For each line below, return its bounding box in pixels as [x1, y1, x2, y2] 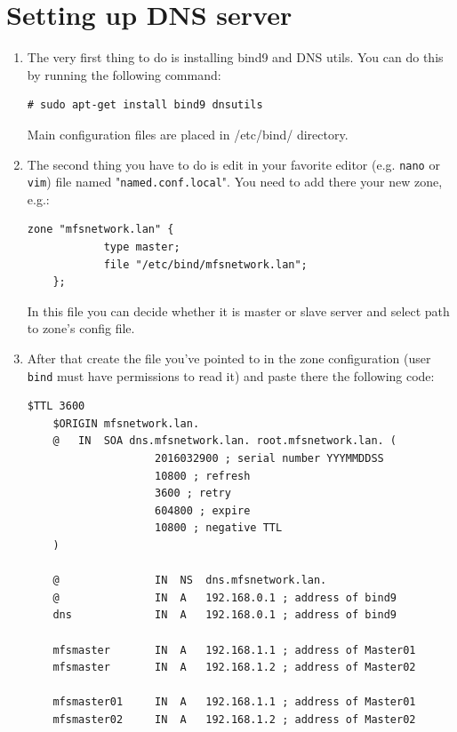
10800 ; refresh [154, 469, 251, 482]
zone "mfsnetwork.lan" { [27, 223, 174, 236]
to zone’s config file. [27, 319, 135, 338]
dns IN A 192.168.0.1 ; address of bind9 [52, 609, 397, 622]
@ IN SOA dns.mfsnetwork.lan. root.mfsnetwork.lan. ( [52, 434, 397, 448]
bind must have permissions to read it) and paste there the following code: [27, 366, 435, 385]
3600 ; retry [154, 487, 231, 500]
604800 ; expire [154, 504, 251, 517]
